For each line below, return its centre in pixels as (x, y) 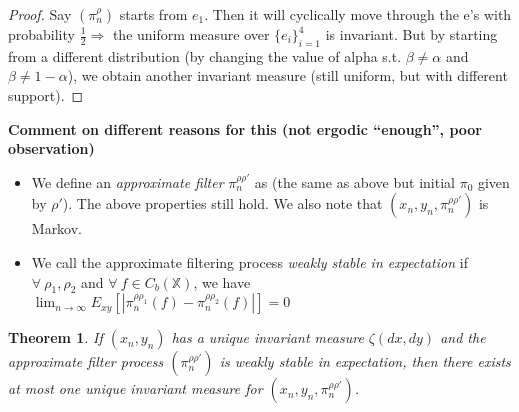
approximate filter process (86, 361)
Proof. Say (40, 14)
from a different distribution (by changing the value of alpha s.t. (205, 55)
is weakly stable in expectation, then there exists (365, 361)
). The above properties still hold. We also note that (222, 203)
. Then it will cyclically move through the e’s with (358, 14)
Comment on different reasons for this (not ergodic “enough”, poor (245, 128)
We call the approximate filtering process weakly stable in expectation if (249, 261)
